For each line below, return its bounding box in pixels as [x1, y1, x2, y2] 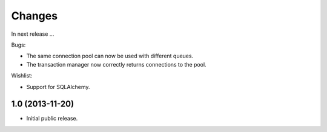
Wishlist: [11, 72, 33, 79]
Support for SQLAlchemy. [26, 83, 90, 90]
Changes [11, 9, 58, 22]
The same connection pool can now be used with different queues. [26, 52, 194, 60]
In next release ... [11, 30, 54, 38]
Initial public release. [26, 115, 78, 122]
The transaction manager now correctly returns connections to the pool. [26, 61, 206, 68]
